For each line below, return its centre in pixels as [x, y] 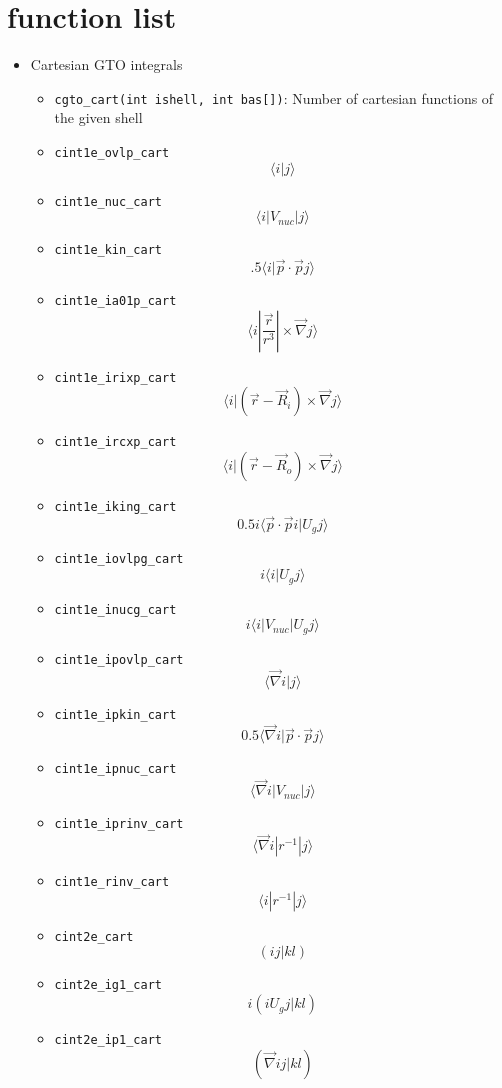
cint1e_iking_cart [115, 507]
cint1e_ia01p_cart [115, 301]
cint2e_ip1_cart [108, 1040]
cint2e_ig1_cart [108, 985]
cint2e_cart [94, 936]
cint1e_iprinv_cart [119, 824]
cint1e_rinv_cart [112, 882]
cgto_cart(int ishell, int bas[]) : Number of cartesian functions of [274, 97]
